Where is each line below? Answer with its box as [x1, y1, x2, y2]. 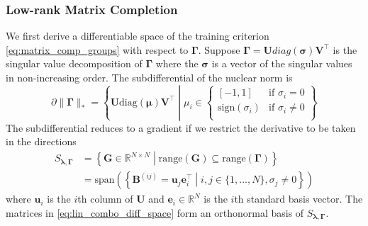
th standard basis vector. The [234, 191, 363, 206]
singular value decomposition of [6, 56, 143, 71]
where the [155, 56, 199, 71]
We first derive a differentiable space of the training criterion [6, 28, 269, 43]
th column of [77, 191, 133, 206]
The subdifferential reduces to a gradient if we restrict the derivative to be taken [6, 120, 356, 135]
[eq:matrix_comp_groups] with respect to [6, 42, 189, 57]
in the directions [6, 134, 77, 149]
